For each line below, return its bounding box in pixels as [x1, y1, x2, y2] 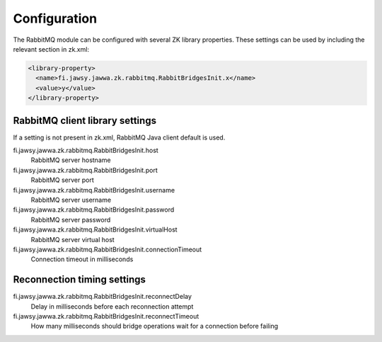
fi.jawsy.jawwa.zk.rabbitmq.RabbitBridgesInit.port [13, 166, 158, 174]
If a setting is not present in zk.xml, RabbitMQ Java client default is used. [13, 133, 226, 142]
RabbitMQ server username [30, 195, 112, 204]
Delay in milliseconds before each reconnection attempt [30, 302, 194, 311]
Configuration [13, 11, 98, 26]
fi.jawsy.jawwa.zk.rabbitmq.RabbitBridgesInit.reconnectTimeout [13, 312, 199, 320]
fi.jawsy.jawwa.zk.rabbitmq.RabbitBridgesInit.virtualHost [13, 225, 178, 234]
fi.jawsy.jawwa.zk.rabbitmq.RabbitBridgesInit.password [13, 205, 175, 214]
